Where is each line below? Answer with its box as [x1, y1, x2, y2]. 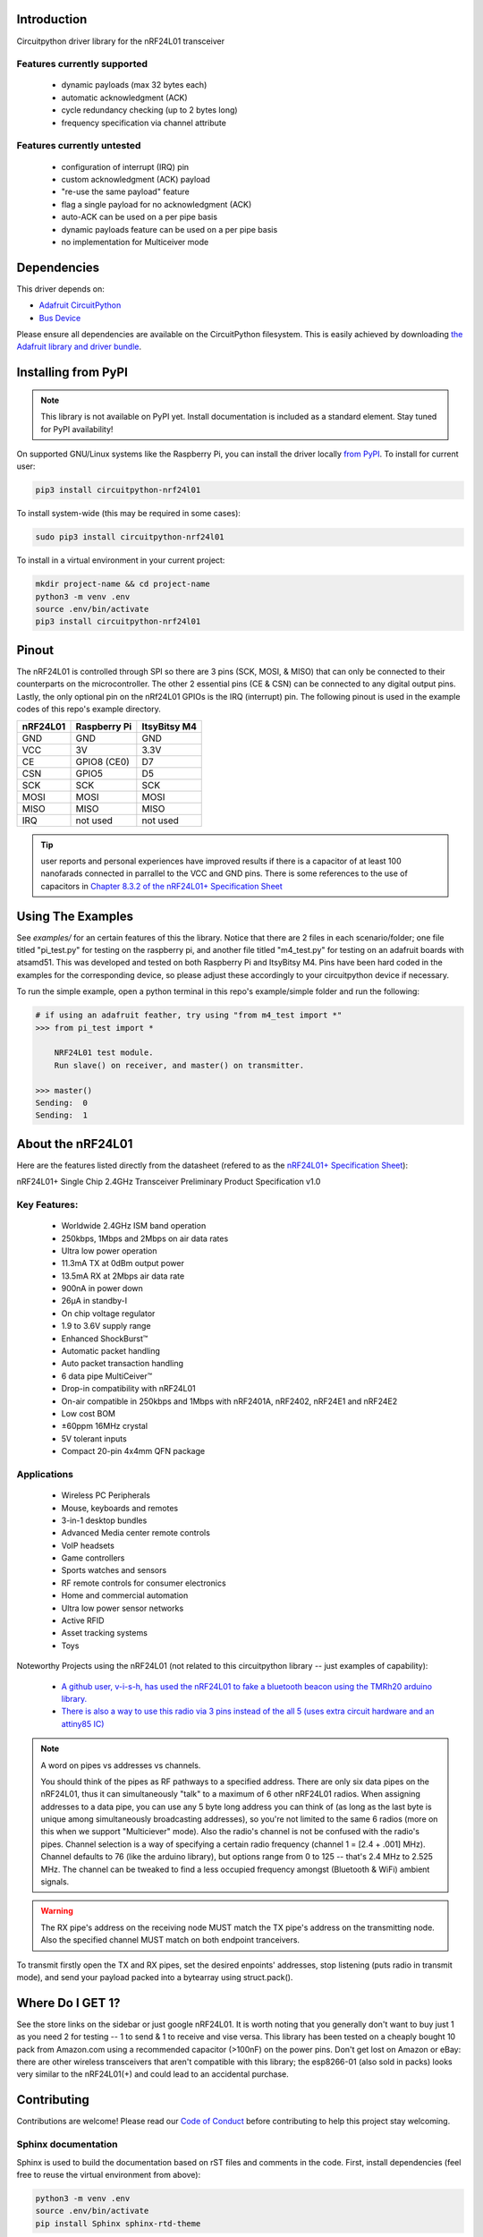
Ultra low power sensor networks [61, 1603, 184, 1613]
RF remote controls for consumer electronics [61, 1578, 227, 1588]
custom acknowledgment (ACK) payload [61, 174, 210, 184]
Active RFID [61, 1615, 105, 1626]
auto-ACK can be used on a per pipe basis [61, 211, 218, 223]
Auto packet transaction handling [61, 1358, 183, 1369]
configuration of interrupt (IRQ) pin [61, 161, 190, 172]
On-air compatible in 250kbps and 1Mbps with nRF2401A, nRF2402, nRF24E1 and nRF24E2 [61, 1396, 398, 1407]
